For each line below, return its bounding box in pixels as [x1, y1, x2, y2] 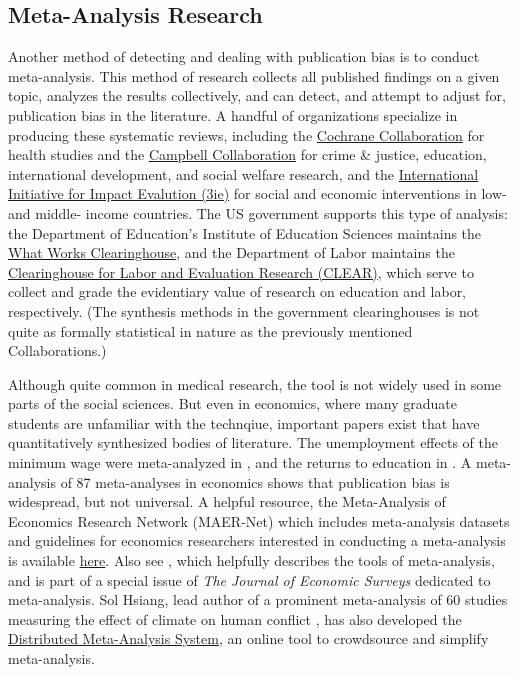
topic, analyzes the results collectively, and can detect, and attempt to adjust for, [8, 85, 506, 106]
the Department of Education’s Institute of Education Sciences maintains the [8, 222, 482, 243]
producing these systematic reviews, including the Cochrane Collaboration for [8, 124, 485, 145]
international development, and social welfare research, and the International [8, 163, 479, 184]
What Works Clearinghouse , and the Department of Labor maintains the [8, 242, 455, 263]
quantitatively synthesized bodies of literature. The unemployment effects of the [8, 432, 498, 453]
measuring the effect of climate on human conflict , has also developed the [8, 608, 462, 629]
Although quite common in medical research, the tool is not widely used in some [8, 373, 502, 394]
